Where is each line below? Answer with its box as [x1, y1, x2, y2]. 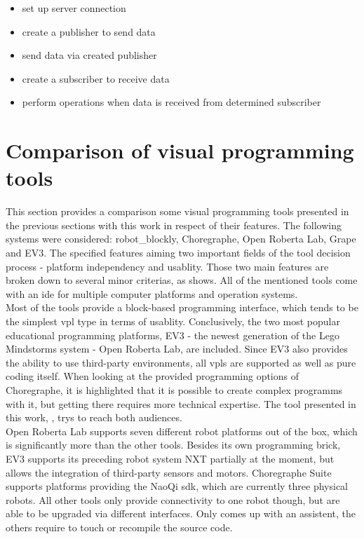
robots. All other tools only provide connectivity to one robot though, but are [6, 492, 340, 507]
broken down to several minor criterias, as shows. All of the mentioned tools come [6, 273, 358, 287]
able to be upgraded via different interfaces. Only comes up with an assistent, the [6, 506, 356, 521]
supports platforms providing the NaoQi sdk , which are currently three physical [6, 479, 349, 493]
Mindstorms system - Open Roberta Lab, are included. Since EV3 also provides [6, 341, 348, 356]
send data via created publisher [22, 48, 157, 62]
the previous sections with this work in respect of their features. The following [6, 217, 342, 232]
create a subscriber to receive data [22, 71, 170, 86]
